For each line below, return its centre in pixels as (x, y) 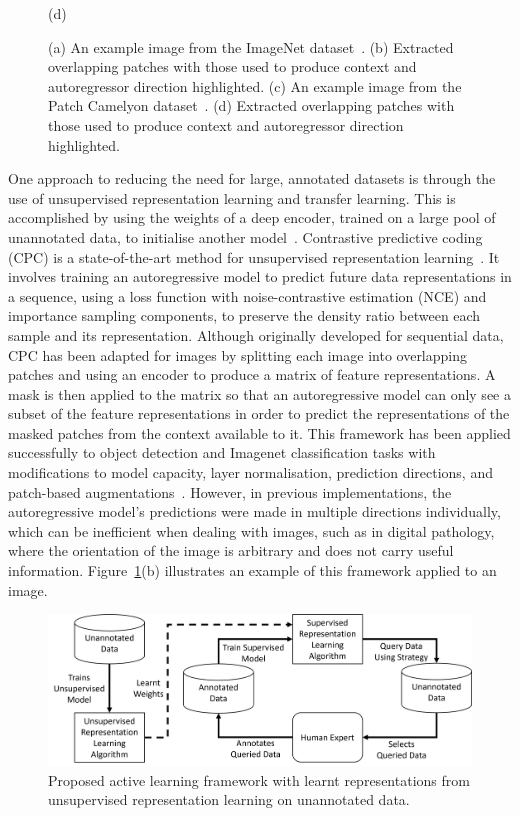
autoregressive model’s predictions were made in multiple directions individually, (254, 511)
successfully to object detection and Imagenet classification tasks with (222, 452)
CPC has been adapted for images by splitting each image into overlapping (238, 354)
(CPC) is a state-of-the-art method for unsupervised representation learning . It (254, 256)
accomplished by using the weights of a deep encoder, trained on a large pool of (252, 217)
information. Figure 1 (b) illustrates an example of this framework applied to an (252, 570)
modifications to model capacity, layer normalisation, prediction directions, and (250, 472)
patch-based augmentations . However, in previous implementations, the (230, 491)
